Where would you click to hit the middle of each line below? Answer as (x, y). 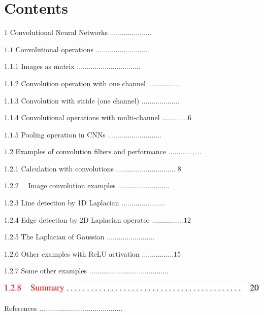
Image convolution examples (72, 185)
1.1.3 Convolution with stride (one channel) (72, 100)
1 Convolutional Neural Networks (56, 32)
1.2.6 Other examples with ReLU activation (72, 253)
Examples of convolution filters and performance (91, 151)
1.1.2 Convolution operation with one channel (75, 83)
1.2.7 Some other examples (46, 271)
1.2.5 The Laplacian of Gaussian (54, 237)
